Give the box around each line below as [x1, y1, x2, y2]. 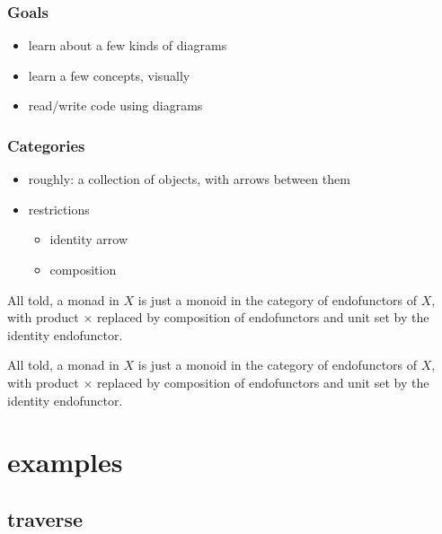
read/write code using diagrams [28, 96, 203, 115]
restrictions [28, 199, 90, 218]
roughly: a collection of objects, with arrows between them [28, 170, 350, 188]
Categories [7, 134, 85, 156]
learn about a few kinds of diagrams [28, 36, 227, 55]
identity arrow [49, 230, 128, 249]
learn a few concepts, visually [28, 66, 190, 84]
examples [7, 443, 123, 480]
